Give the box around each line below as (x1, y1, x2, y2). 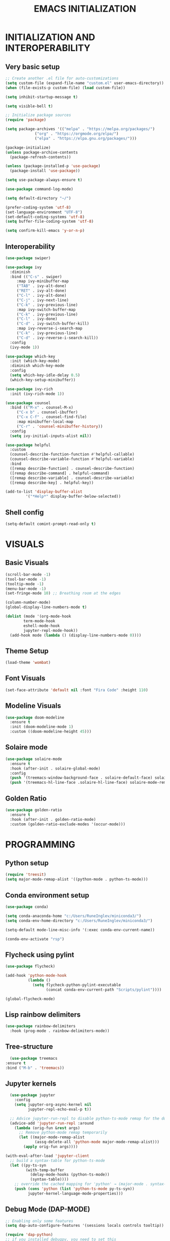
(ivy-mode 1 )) (10, 345, 39, 350)
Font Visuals (5, 674, 46, 683)
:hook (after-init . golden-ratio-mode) (10, 817, 96, 822)
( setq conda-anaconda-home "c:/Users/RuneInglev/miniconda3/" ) (5, 913, 142, 918)
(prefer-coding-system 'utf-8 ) (5, 205, 71, 210)
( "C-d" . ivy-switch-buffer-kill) (16, 321, 90, 327)
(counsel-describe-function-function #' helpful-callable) (10, 452, 135, 457)
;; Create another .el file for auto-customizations (5, 76, 119, 81)
